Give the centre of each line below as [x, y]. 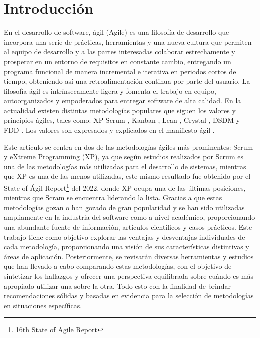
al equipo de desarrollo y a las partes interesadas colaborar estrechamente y [120, 52]
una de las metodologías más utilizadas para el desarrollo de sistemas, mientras [125, 166]
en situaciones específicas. [43, 305]
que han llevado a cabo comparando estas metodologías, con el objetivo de [118, 266]
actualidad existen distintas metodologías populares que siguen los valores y [120, 110]
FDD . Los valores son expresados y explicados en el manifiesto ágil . [109, 130]
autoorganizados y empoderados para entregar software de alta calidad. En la [123, 101]
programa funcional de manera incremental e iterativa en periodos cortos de [120, 71]
